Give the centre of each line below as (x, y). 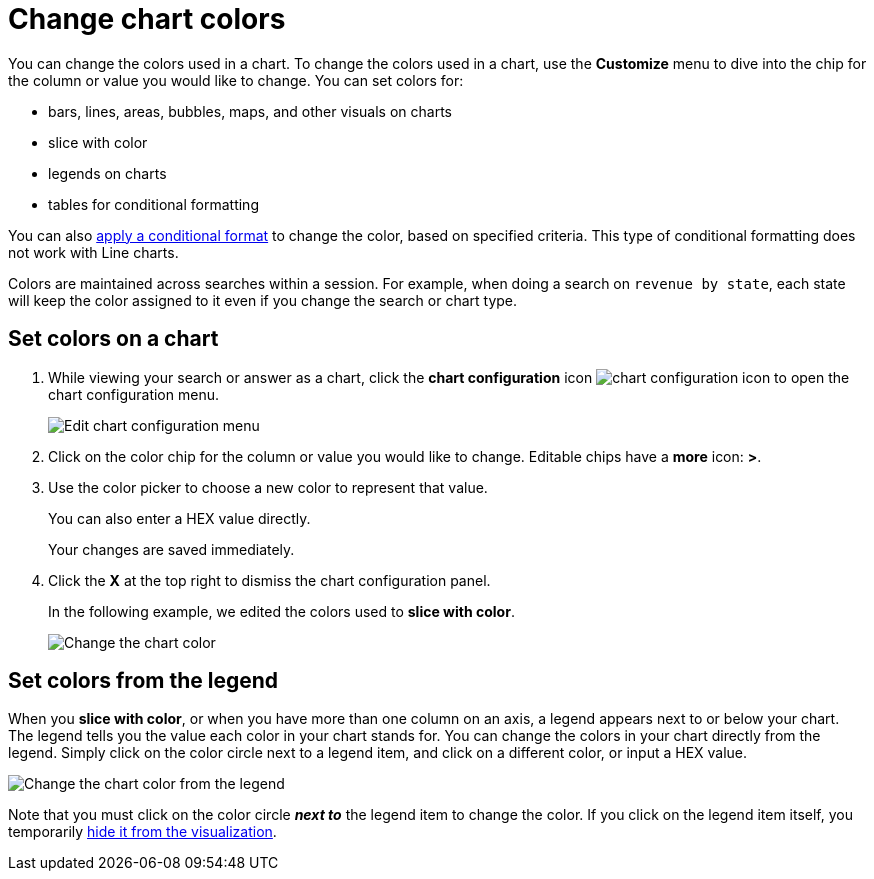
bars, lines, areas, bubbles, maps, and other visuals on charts (250, 111)
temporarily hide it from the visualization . (142, 832)
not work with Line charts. (93, 252)
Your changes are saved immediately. (171, 549)
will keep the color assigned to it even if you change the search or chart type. (263, 300)
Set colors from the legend (143, 681)
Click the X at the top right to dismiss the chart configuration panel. (269, 580)
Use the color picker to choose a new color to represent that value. (268, 487)
